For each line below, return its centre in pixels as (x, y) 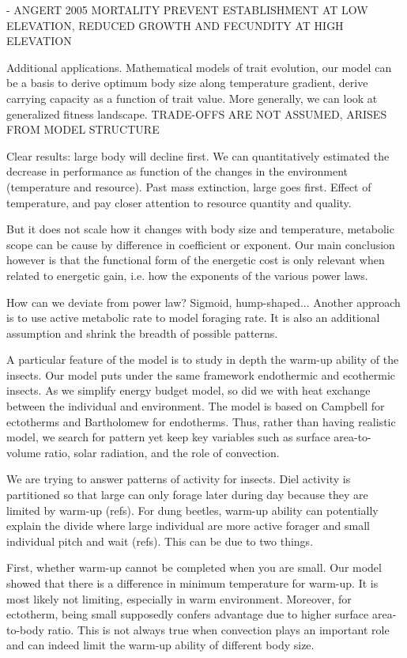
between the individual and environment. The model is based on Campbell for (196, 406)
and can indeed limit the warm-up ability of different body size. (160, 645)
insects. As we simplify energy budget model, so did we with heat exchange (188, 390)
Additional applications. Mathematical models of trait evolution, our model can (199, 67)
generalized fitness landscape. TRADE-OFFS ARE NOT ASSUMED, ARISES (197, 113)
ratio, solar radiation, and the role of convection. (162, 452)
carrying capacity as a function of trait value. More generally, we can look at (192, 98)
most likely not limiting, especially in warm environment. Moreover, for (179, 598)
